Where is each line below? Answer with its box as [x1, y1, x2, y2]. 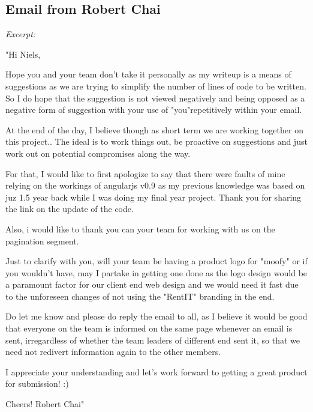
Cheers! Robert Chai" [5, 398, 85, 410]
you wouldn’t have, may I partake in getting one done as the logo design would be [5, 266, 308, 279]
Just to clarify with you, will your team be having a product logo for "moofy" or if [5, 255, 308, 267]
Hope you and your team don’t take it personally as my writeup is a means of [5, 68, 291, 80]
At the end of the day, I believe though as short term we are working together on [5, 123, 303, 136]
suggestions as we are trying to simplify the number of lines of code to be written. [5, 79, 306, 92]
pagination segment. [5, 234, 79, 247]
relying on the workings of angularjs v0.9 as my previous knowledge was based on [5, 179, 305, 192]
